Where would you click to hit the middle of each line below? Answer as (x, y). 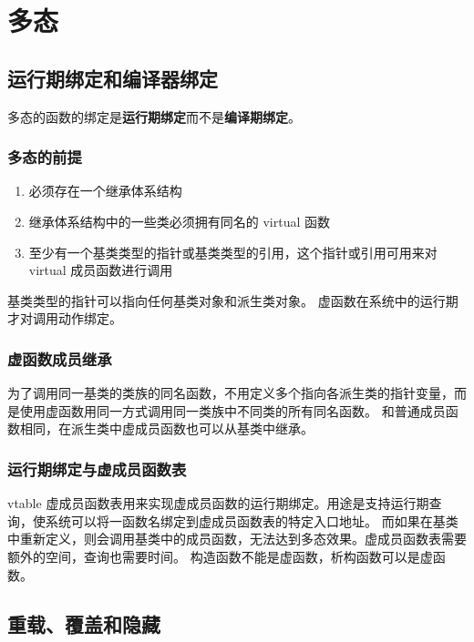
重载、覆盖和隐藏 (84, 623)
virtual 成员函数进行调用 (101, 270)
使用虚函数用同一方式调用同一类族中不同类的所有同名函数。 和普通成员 (232, 410)
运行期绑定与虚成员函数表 (97, 469)
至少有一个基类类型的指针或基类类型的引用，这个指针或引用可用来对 (233, 252)
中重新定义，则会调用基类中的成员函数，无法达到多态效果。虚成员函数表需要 (237, 539)
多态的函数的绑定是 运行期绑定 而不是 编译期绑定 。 (154, 116)
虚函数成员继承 (60, 358)
